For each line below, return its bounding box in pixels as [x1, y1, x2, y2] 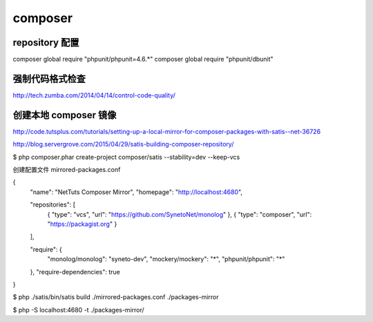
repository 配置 [12, 37, 79, 48]
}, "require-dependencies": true [30, 267, 121, 276]
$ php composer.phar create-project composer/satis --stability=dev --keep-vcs [12, 153, 240, 161]
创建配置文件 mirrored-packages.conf [12, 166, 121, 174]
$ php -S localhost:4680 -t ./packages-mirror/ [12, 305, 144, 314]
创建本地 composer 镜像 [12, 109, 117, 121]
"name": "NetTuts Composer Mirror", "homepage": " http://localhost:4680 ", [30, 187, 243, 196]
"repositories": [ [30, 200, 76, 209]
